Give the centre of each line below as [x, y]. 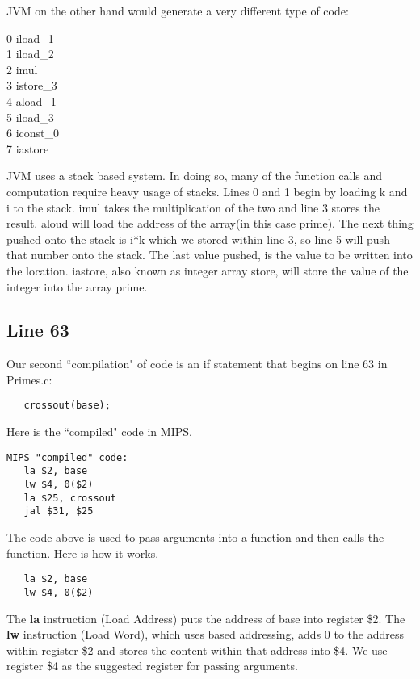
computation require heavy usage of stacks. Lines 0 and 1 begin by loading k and [207, 191]
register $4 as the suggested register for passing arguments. [152, 666]
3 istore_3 [32, 85]
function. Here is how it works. [83, 553]
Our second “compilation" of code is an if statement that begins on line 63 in [197, 364]
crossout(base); [67, 406]
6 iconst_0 [33, 133]
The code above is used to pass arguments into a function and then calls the [195, 537]
